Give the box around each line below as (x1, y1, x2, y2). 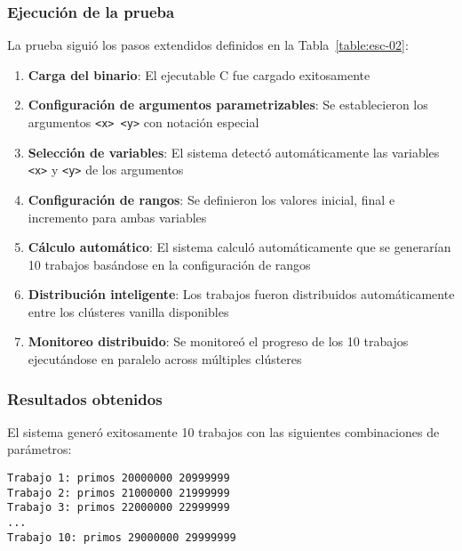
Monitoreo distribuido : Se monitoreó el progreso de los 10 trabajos (28, 332, 409, 351)
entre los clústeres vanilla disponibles (28, 302, 229, 320)
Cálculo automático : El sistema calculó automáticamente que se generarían (28, 238, 451, 256)
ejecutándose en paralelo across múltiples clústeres (28, 350, 302, 369)
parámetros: (7, 440, 72, 458)
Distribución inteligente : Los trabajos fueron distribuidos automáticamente (28, 285, 455, 304)
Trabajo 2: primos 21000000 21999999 (7, 486, 230, 499)
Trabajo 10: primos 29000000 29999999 (7, 531, 236, 544)
